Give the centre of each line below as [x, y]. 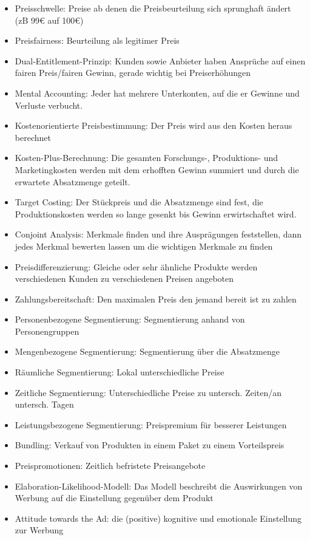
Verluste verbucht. [49, 105]
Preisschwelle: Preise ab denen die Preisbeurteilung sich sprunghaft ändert [153, 8]
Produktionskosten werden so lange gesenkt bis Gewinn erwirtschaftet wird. [156, 214]
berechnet [33, 137]
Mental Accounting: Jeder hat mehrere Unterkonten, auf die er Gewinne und [157, 93]
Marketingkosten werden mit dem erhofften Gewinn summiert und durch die [157, 169]
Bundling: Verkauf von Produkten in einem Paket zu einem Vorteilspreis [150, 445]
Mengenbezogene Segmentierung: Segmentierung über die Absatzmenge [147, 351]
